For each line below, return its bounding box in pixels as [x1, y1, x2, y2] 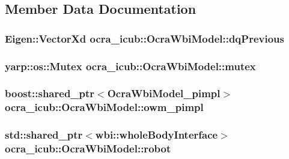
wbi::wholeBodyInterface [95, 127, 218, 142]
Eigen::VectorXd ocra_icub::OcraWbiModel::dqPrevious [5, 31, 284, 46]
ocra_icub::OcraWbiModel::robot [5, 141, 171, 156]
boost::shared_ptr [5, 86, 95, 101]
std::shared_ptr [5, 127, 83, 142]
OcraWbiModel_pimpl [107, 86, 221, 101]
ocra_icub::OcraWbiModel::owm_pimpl [5, 100, 204, 115]
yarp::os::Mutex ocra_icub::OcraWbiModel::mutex [5, 58, 256, 73]
